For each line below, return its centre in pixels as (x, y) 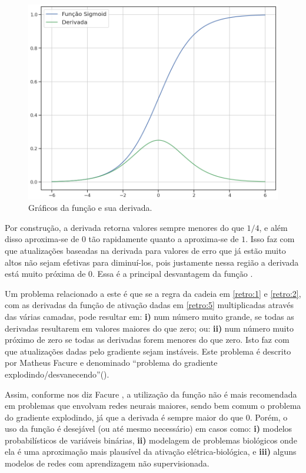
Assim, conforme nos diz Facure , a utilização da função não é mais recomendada (151, 394)
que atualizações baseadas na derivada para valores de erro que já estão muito (145, 250)
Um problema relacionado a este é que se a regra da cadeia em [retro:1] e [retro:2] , (153, 293)
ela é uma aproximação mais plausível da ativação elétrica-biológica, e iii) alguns (151, 451)
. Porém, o (269, 417)
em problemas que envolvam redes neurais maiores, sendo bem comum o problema (153, 406)
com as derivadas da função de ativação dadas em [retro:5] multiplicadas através (149, 305)
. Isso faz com (270, 239)
